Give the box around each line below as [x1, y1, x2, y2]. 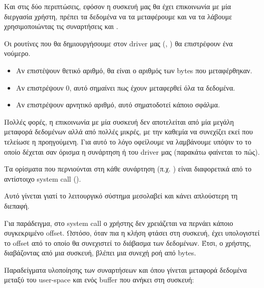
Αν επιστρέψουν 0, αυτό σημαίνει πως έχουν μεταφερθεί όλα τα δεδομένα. [16, 82, 235, 93]
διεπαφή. [4, 200, 29, 211]
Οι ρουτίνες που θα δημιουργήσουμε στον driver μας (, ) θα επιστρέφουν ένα [4, 38, 233, 48]
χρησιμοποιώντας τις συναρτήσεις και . [4, 21, 118, 32]
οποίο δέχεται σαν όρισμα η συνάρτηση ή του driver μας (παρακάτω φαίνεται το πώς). [4, 146, 260, 157]
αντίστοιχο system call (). [4, 173, 81, 184]
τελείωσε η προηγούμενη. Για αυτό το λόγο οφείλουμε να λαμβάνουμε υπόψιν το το [4, 136, 251, 147]
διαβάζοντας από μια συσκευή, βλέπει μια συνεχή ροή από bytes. [4, 247, 196, 258]
